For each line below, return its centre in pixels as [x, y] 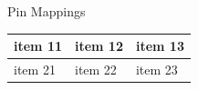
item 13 [160, 46]
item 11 [38, 46]
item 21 [35, 69]
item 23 [156, 69]
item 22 [95, 69]
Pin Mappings [47, 11]
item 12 [99, 46]
